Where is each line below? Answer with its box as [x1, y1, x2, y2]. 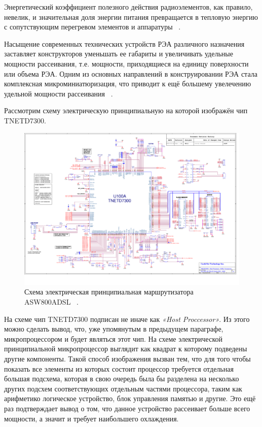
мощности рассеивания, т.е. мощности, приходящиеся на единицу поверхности [4, 58, 249, 69]
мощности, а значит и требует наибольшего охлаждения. [4, 413, 179, 423]
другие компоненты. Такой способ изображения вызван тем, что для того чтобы [4, 353, 251, 364]
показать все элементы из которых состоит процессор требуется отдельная [4, 363, 234, 374]
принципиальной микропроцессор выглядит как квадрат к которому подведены [4, 343, 247, 354]
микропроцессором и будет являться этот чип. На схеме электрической [4, 333, 222, 344]
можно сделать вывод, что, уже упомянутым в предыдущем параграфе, [4, 323, 223, 334]
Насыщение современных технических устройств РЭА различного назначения [4, 38, 245, 49]
